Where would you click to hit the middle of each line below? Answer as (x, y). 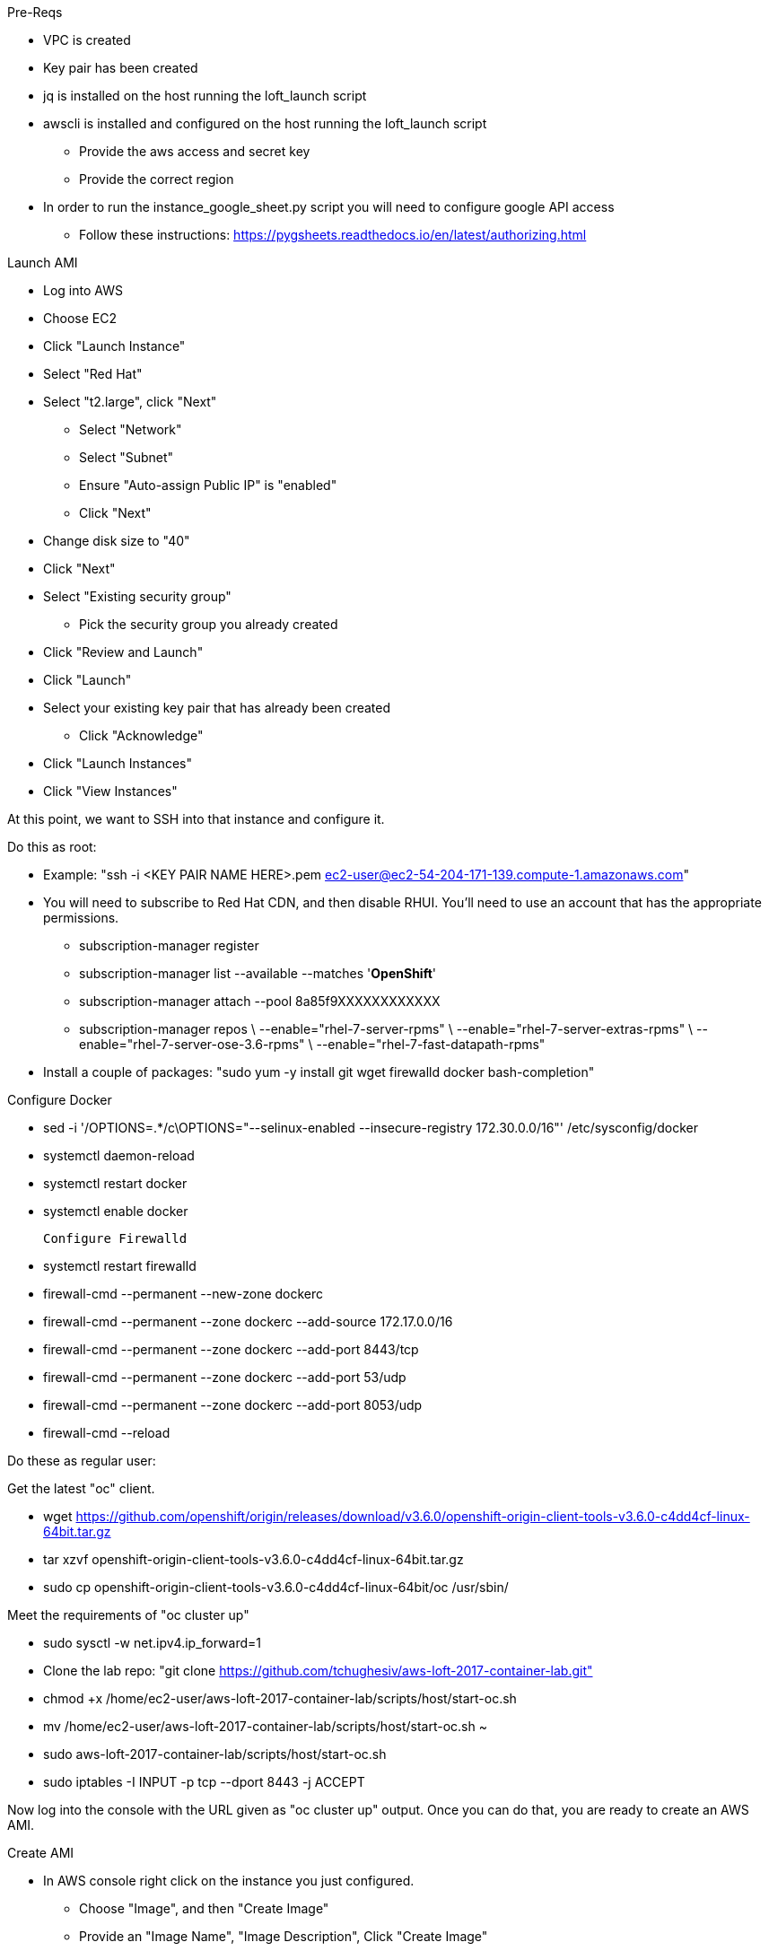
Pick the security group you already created (209, 624)
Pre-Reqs (35, 12)
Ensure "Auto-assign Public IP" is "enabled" (208, 485)
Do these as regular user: (82, 1461)
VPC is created (87, 40)
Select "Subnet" (127, 457)
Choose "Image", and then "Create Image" (204, 1908)
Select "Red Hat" (93, 374)
